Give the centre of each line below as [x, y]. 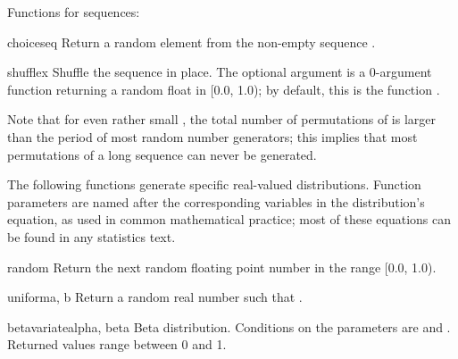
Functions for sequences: [74, 12]
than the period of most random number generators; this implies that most [212, 136]
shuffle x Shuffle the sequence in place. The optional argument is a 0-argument [220, 72]
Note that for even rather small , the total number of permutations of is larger [222, 119]
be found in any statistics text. [92, 236]
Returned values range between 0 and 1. [117, 344]
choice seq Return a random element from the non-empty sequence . [192, 42]
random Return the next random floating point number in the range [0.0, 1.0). [222, 267]
